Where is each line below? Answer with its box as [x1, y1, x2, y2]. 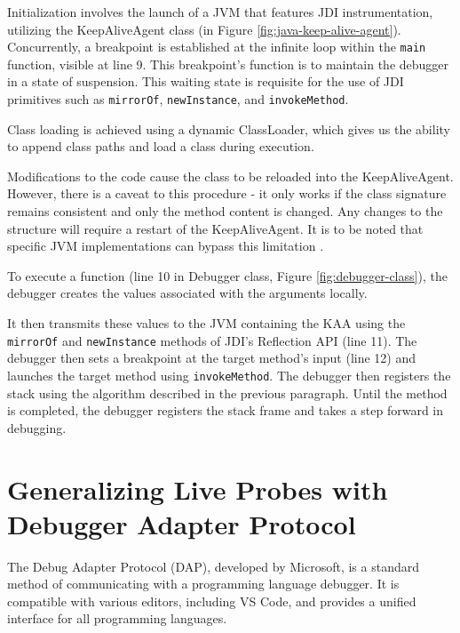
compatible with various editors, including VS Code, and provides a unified [7, 591, 416, 610]
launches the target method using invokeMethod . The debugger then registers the [7, 365, 451, 384]
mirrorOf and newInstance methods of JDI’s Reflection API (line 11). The [7, 331, 417, 349]
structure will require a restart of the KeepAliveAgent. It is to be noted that [7, 219, 424, 237]
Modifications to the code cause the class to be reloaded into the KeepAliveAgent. [7, 166, 454, 185]
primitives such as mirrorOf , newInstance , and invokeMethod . [7, 90, 349, 108]
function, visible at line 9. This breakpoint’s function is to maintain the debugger [7, 54, 449, 73]
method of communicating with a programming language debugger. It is [7, 574, 400, 593]
